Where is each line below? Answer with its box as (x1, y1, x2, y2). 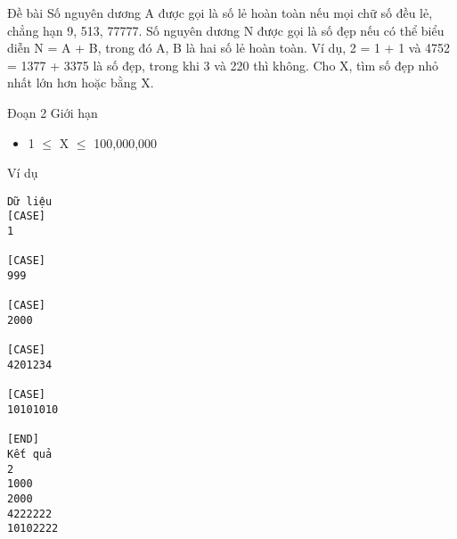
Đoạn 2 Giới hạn (7, 103, 98, 121)
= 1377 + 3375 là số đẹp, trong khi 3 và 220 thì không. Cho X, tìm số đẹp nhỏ (7, 55, 438, 74)
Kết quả (7, 447, 53, 460)
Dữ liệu (7, 195, 53, 208)
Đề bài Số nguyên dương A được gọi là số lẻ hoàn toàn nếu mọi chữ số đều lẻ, (7, 4, 433, 21)
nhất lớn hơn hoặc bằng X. (7, 73, 154, 92)
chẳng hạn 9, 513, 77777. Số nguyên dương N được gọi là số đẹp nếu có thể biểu (7, 21, 445, 39)
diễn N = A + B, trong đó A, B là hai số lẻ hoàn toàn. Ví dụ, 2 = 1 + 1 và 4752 (7, 38, 451, 57)
